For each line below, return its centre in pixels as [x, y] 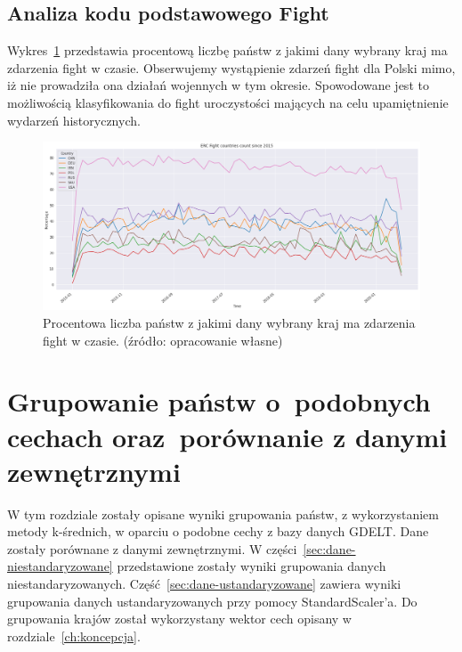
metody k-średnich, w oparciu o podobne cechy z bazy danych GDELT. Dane [218, 531]
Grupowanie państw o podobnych [219, 401]
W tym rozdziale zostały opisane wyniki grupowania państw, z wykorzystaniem [223, 513]
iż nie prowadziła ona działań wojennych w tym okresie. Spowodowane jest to [218, 85]
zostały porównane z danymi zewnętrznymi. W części [152, 548]
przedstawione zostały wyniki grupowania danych [251, 566]
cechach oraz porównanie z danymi [227, 436]
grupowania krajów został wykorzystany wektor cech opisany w [179, 619]
